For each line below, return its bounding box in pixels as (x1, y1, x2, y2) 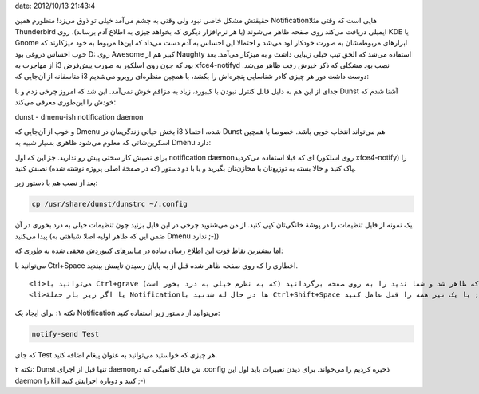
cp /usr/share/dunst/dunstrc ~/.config (31, 199, 188, 209)
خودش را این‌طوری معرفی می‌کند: (14, 97, 116, 107)
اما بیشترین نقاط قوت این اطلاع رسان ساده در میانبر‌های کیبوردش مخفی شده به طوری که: (14, 246, 283, 255)
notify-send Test (31, 329, 100, 338)
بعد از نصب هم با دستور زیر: (14, 178, 98, 187)
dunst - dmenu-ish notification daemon (14, 112, 144, 121)
